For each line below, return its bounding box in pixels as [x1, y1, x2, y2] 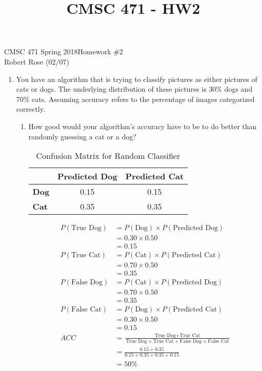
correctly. [16, 104, 45, 114]
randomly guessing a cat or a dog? [28, 131, 136, 141]
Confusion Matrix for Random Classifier [36, 150, 180, 162]
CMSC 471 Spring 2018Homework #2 [4, 46, 123, 57]
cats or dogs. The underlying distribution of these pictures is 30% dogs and [16, 84, 253, 94]
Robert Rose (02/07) [4, 56, 69, 67]
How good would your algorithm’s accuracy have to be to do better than [28, 120, 257, 131]
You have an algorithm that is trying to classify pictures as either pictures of [16, 73, 257, 84]
